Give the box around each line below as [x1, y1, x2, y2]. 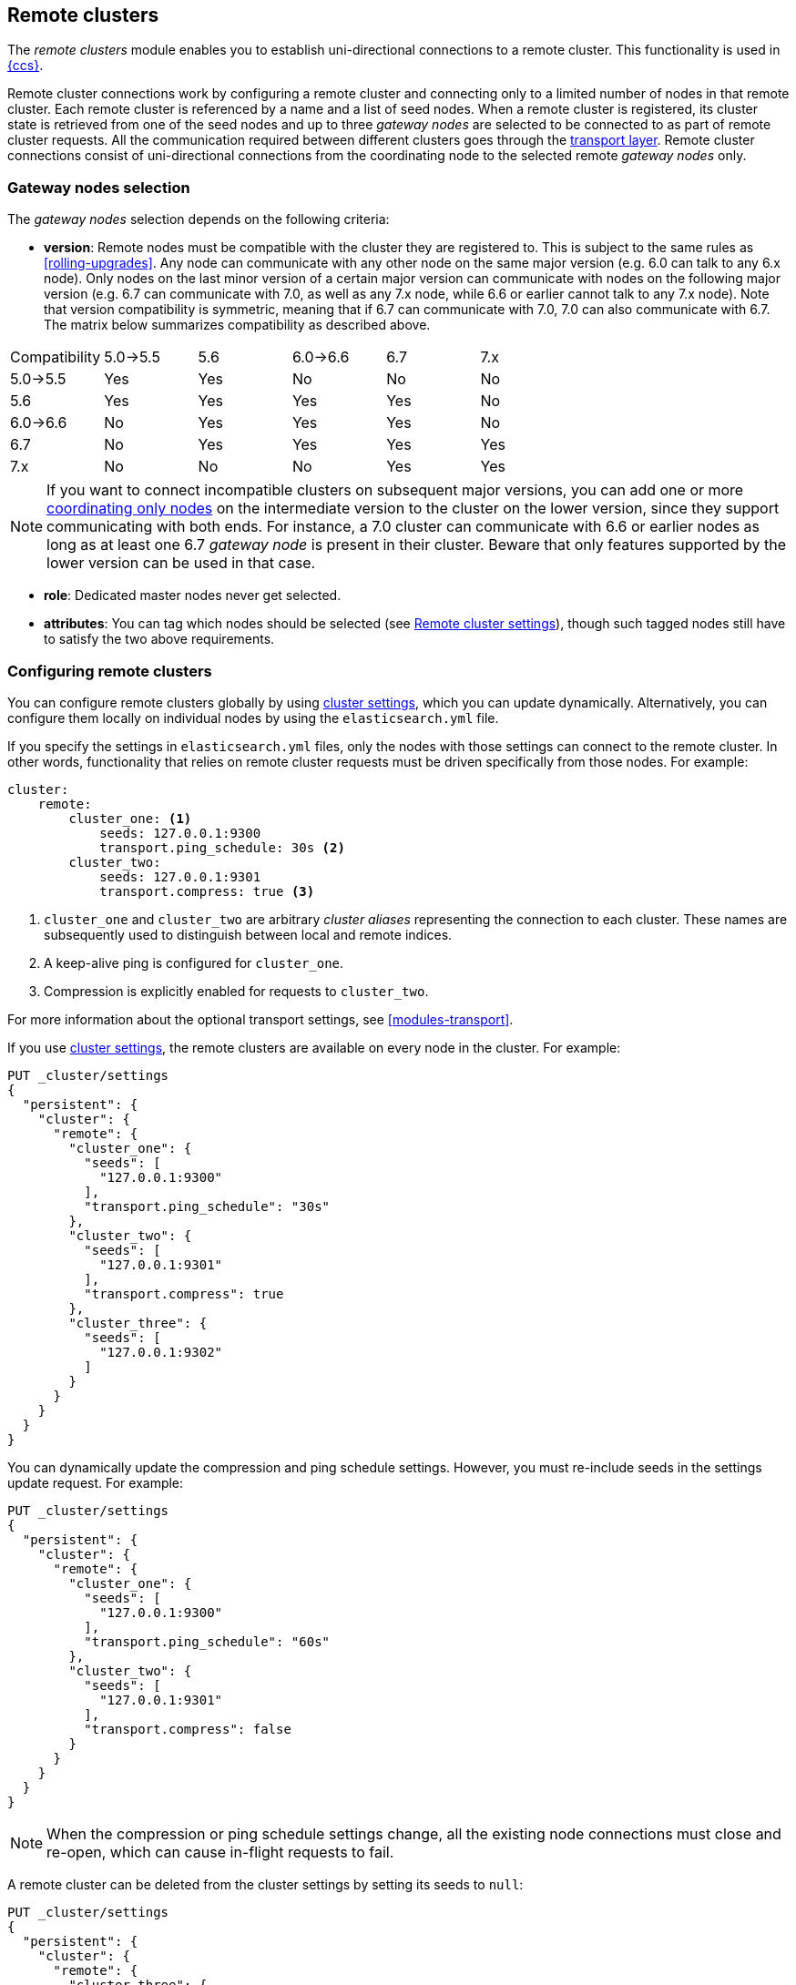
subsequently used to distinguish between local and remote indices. [44, 926, 453, 942]
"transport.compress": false [84, 1721, 291, 1736]
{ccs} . [7, 57, 44, 74]
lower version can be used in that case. [46, 554, 316, 573]
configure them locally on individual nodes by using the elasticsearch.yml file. [7, 709, 499, 726]
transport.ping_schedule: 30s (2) [99, 840, 345, 855]
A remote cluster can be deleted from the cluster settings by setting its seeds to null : [7, 1876, 524, 1892]
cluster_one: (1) [68, 810, 192, 826]
